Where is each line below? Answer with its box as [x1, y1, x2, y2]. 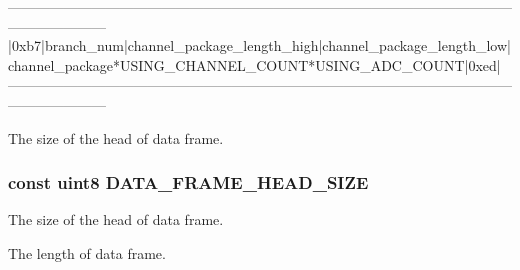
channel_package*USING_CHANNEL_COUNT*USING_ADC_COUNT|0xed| [8, 54, 501, 75]
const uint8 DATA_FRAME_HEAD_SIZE [8, 170, 369, 195]
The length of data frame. [8, 242, 166, 263]
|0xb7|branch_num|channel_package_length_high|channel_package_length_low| [8, 35, 511, 56]
